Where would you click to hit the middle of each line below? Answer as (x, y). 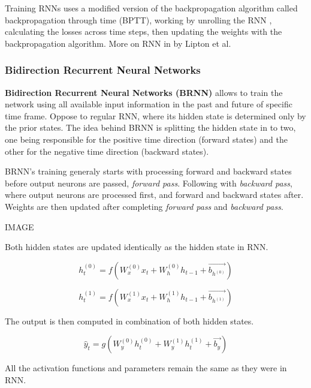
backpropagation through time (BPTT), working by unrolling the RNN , (138, 19)
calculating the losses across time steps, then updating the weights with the (144, 31)
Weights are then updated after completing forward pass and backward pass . (144, 206)
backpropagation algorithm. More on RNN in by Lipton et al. (118, 43)
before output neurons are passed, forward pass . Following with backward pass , (149, 183)
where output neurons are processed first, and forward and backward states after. (154, 195)
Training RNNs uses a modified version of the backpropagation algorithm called (151, 8)
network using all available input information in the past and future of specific (149, 104)
